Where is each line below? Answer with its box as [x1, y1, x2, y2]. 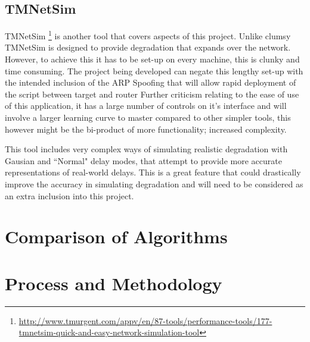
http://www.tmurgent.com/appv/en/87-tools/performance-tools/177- [18, 314, 272, 327]
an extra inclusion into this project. [5, 189, 134, 202]
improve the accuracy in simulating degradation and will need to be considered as [5, 177, 303, 190]
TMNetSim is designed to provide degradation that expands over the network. [5, 41, 291, 54]
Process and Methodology [5, 271, 222, 295]
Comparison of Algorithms [5, 224, 228, 249]
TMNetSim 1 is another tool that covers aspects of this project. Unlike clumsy [5, 28, 291, 42]
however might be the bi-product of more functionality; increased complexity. [5, 123, 287, 135]
